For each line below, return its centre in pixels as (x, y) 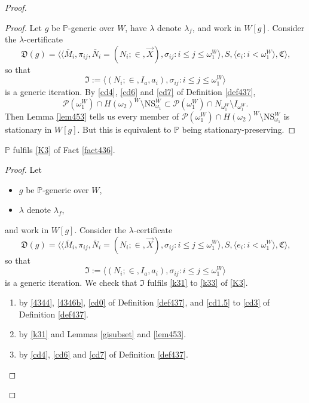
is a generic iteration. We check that (71, 282)
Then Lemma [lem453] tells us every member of (92, 116)
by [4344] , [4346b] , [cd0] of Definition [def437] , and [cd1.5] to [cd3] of (144, 302)
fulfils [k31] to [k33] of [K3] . (198, 282)
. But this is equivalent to (124, 129)
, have (136, 27)
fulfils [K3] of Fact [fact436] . (64, 149)
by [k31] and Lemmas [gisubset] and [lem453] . (103, 334)
